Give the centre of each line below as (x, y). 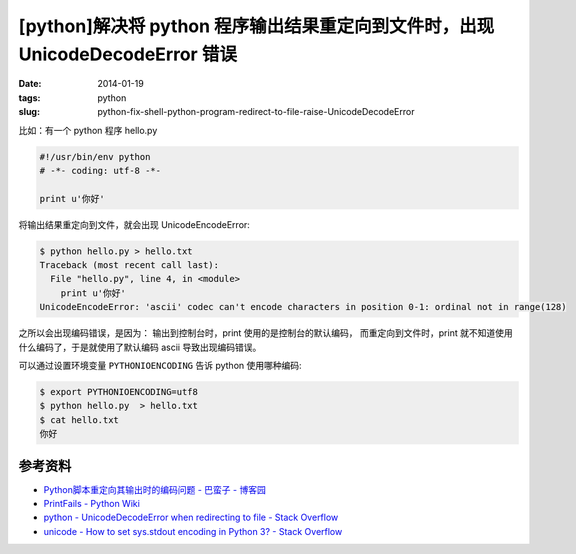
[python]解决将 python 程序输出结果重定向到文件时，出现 (256, 26)
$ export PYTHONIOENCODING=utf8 (119, 391)
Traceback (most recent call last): (129, 265)
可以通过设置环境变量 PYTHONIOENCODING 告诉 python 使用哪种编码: (160, 365)
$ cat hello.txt (79, 419)
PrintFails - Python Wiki (91, 504)
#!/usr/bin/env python (95, 156)
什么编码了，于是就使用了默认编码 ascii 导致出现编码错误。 (140, 347)
